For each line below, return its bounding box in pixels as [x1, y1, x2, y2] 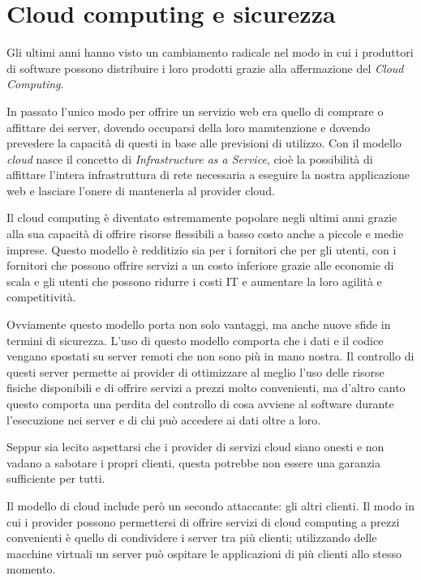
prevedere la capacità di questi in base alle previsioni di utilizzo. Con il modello [6, 134, 402, 151]
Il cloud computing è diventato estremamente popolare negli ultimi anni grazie [6, 209, 397, 226]
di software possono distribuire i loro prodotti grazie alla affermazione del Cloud [6, 59, 404, 76]
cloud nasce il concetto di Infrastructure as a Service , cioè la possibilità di [6, 150, 373, 167]
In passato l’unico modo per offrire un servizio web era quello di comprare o [6, 102, 384, 119]
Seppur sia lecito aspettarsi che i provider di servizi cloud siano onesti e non [6, 438, 384, 455]
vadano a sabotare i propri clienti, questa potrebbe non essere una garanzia [6, 454, 381, 471]
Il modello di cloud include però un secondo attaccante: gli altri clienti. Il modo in [6, 497, 415, 514]
